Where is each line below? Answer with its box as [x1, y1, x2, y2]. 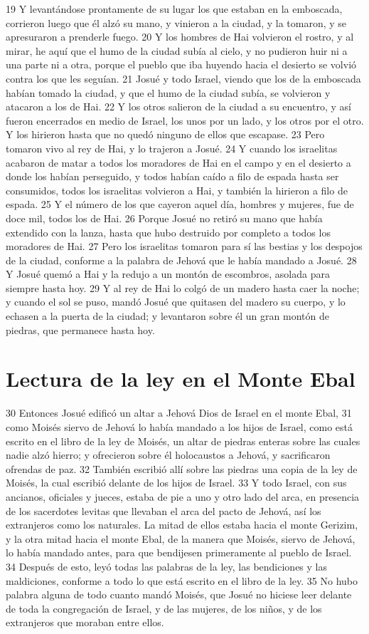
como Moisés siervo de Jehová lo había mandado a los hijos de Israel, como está [6, 419, 353, 434]
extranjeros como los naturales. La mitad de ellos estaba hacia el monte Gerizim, [6, 517, 358, 532]
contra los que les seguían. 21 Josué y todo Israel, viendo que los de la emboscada [6, 71, 361, 85]
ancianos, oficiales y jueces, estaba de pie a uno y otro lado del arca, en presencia [6, 489, 360, 504]
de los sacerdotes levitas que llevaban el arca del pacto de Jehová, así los [6, 503, 321, 518]
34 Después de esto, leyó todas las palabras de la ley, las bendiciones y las [6, 558, 327, 573]
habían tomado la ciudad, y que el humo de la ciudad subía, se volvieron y [6, 85, 331, 100]
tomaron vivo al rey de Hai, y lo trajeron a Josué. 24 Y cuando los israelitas [6, 140, 338, 155]
